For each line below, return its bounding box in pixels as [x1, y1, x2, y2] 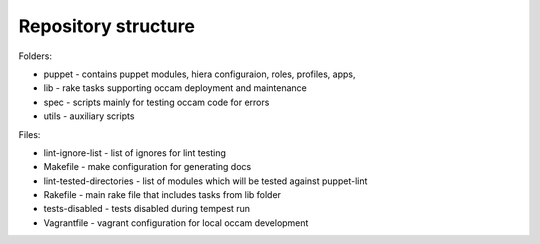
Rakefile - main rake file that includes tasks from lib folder [43, 189, 282, 201]
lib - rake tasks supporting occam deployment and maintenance [43, 82, 307, 94]
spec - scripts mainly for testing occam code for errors [43, 96, 270, 108]
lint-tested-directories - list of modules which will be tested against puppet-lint [43, 175, 368, 187]
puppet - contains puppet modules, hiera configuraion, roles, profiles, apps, [43, 68, 356, 80]
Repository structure [18, 15, 195, 37]
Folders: [18, 50, 52, 62]
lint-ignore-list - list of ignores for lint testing [43, 146, 227, 159]
